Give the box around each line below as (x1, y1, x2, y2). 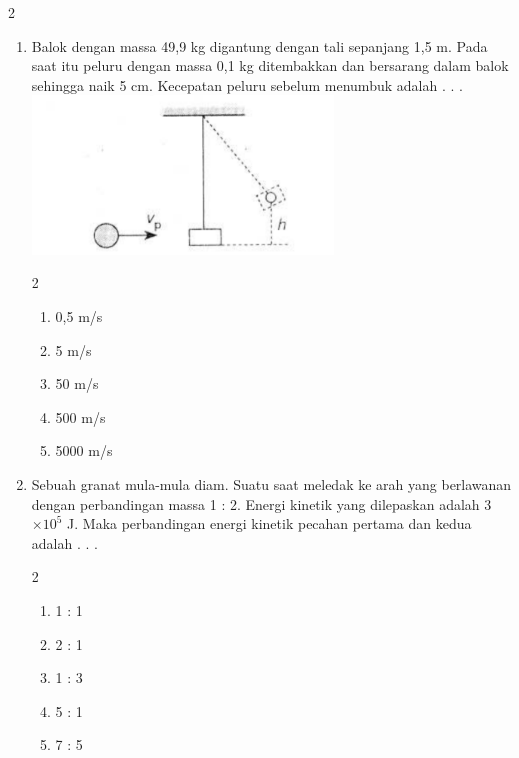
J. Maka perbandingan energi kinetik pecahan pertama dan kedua (67, 513, 472, 534)
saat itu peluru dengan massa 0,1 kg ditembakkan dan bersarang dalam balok (31, 55, 509, 76)
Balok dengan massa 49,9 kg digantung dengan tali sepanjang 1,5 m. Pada (31, 35, 488, 56)
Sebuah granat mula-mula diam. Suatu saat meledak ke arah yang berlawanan (31, 474, 512, 495)
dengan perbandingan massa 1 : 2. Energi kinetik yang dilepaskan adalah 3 (31, 493, 492, 514)
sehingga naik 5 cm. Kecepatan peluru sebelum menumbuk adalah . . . (31, 74, 463, 95)
